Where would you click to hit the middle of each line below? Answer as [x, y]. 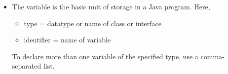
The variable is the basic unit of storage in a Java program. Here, [111, 6]
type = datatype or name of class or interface [93, 23]
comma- [212, 56]
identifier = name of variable [67, 40]
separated [27, 66]
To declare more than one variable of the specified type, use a [105, 56]
